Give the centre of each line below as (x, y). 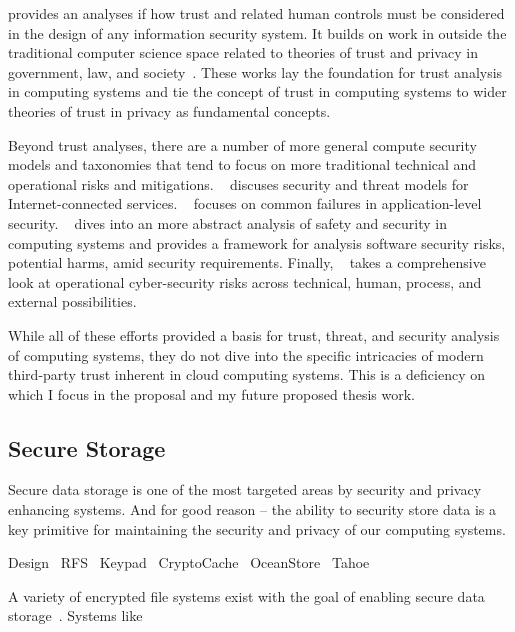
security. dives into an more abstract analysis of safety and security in (227, 222)
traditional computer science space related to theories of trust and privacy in (243, 52)
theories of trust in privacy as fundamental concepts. (169, 110)
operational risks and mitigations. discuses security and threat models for (238, 183)
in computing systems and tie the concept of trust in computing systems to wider (257, 91)
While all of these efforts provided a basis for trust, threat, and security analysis (254, 334)
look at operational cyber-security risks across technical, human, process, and (245, 281)
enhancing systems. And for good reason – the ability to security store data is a (252, 509)
